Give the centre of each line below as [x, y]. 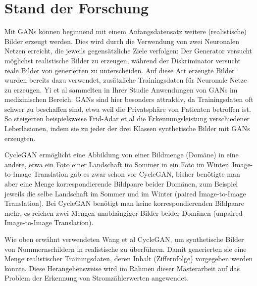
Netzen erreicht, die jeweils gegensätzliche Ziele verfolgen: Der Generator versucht [128, 51]
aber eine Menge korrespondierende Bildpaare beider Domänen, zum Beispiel [121, 184]
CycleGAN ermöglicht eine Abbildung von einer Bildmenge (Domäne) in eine [122, 155]
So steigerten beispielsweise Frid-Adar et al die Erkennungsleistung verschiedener [127, 119]
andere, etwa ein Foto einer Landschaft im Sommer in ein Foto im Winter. [117, 164]
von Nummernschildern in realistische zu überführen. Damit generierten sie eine [126, 249]
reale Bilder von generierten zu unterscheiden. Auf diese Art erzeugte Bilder [120, 70]
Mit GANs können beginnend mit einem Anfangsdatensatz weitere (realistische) [126, 31]
